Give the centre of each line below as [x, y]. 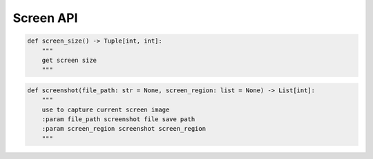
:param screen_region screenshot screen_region [124, 129]
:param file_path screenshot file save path [118, 119]
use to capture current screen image [106, 109]
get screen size [69, 60]
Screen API [45, 18]
